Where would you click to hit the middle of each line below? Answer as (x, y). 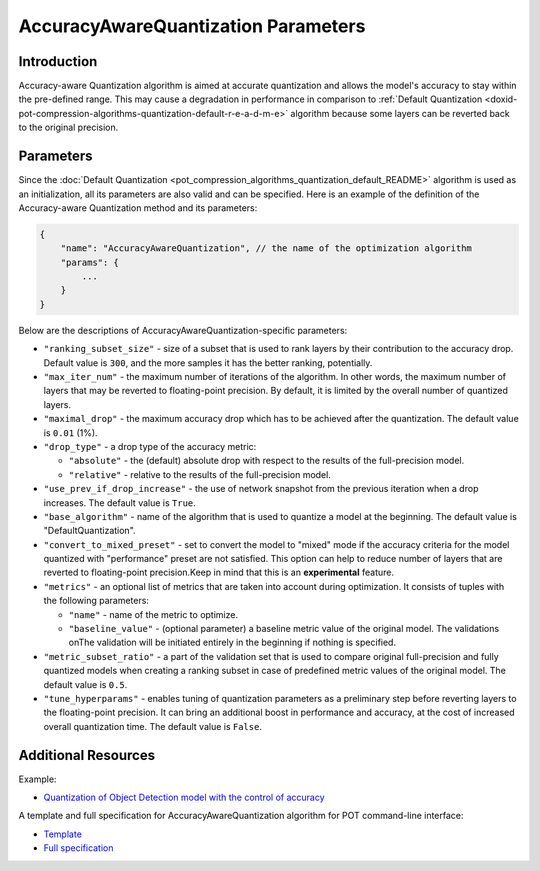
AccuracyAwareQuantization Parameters (192, 26)
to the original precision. (68, 127)
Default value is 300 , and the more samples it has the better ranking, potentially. (208, 362)
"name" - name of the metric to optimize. (153, 614)
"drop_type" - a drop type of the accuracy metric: (150, 446)
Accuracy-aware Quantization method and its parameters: (138, 207)
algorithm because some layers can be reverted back (400, 113)
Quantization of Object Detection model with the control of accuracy (184, 797)
